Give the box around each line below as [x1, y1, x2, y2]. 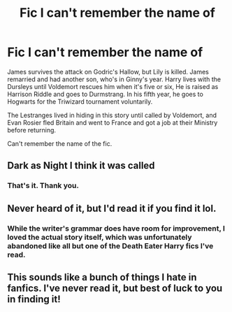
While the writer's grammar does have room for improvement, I [7, 223, 226, 233]
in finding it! [7, 293, 61, 305]
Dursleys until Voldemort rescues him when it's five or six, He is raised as [7, 82, 219, 90]
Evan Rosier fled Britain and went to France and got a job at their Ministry [7, 118, 218, 127]
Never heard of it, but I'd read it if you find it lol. [7, 202, 217, 215]
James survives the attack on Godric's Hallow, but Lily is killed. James [7, 67, 210, 76]
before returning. [7, 126, 57, 134]
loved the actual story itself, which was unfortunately [7, 232, 192, 242]
